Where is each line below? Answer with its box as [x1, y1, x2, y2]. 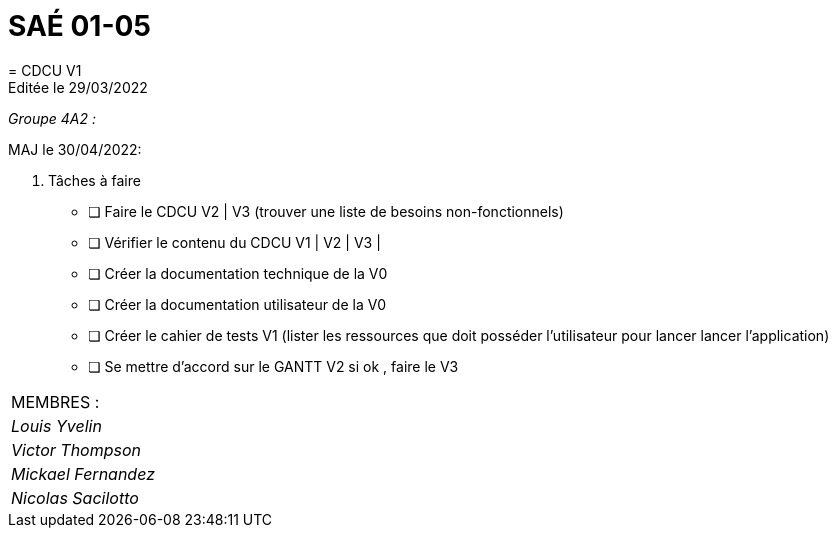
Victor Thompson [11, 439, 142, 460]
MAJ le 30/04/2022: [8, 140, 142, 158]
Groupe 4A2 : [8, 109, 96, 127]
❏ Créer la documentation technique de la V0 [88, 264, 388, 282]
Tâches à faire [48, 171, 141, 189]
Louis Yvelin [11, 415, 102, 436]
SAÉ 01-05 [8, 9, 151, 43]
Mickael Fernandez [11, 463, 155, 484]
